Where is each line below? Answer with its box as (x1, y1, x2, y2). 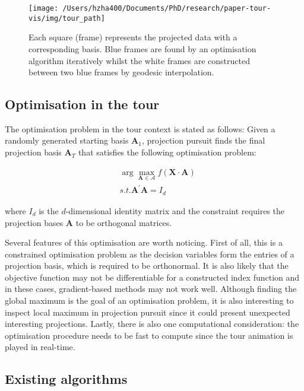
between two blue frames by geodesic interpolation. (28, 66, 214, 78)
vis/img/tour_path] (28, 14, 105, 23)
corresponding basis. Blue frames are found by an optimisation (28, 42, 256, 55)
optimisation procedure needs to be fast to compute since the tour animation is (5, 329, 293, 341)
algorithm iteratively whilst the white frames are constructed (28, 54, 250, 66)
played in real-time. (5, 341, 75, 353)
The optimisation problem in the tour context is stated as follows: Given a (5, 122, 275, 135)
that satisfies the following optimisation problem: (78, 146, 256, 158)
